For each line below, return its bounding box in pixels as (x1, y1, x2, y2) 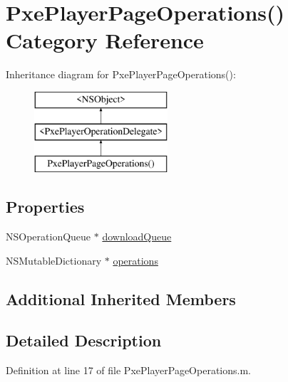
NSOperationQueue (6, 229, 91, 244)
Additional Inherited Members (6, 287, 236, 309)
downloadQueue (102, 229, 172, 244)
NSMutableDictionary (6, 253, 102, 267)
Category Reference (6, 26, 204, 55)
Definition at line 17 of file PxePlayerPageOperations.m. (6, 363, 251, 378)
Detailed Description (6, 329, 162, 351)
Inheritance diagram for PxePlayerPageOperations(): (6, 67, 236, 82)
